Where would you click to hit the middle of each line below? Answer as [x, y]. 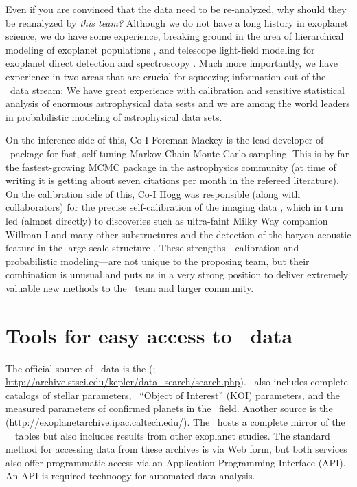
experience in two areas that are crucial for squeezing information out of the [166, 76]
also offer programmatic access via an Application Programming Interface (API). [176, 462]
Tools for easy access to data [149, 335]
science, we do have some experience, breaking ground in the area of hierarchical [175, 36]
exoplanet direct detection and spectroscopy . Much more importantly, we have [172, 63]
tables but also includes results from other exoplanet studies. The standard [172, 435]
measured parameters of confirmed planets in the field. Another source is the [169, 408]
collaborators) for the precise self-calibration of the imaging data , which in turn [174, 207]
